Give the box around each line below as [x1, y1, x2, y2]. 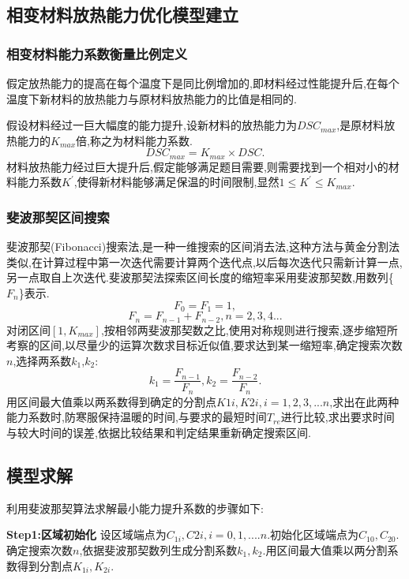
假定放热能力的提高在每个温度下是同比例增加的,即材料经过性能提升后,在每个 [6, 75, 400, 91]
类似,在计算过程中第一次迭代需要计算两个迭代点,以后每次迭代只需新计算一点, [6, 253, 403, 270]
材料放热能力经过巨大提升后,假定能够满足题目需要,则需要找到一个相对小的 [6, 158, 388, 174]
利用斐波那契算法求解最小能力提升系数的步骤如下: [6, 499, 264, 516]
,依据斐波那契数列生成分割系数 [79, 541, 238, 558]
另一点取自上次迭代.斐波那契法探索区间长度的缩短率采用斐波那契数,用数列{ [6, 269, 394, 286]
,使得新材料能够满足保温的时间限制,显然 [73, 174, 280, 190]
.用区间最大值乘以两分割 [262, 541, 388, 558]
